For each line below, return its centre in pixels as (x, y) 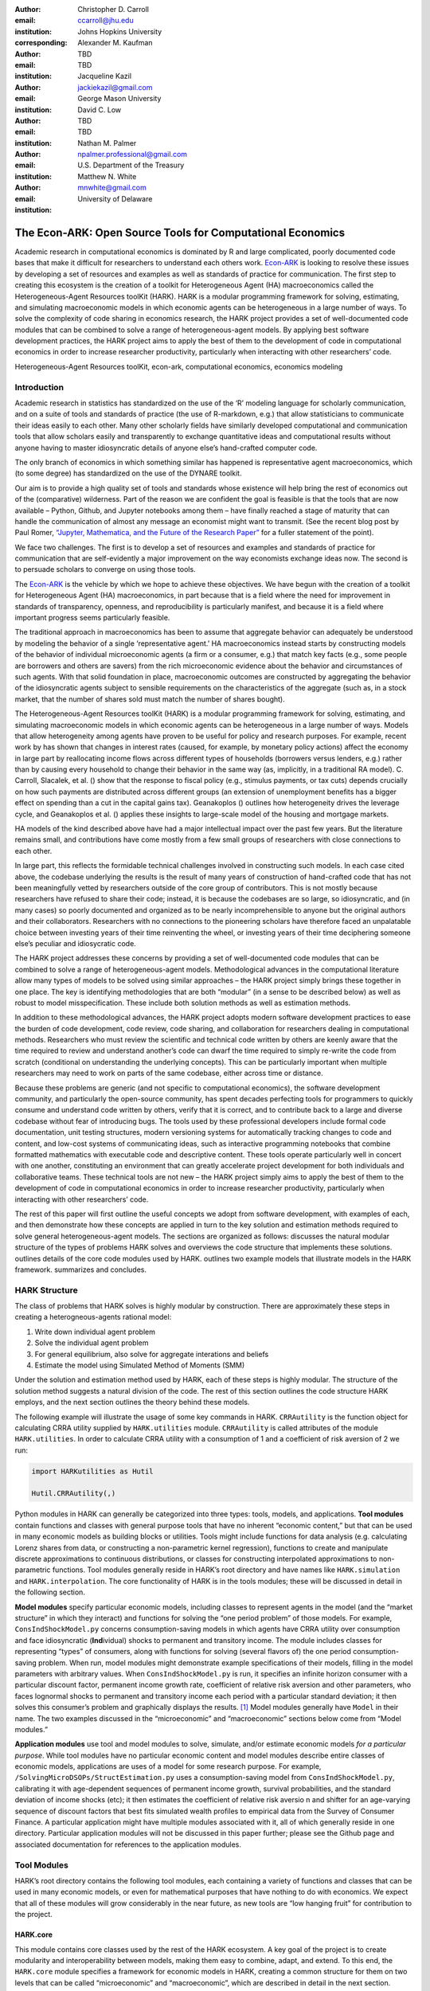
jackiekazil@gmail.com (115, 87)
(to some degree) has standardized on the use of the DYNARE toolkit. (128, 473)
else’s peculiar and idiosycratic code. (76, 943)
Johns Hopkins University (120, 31)
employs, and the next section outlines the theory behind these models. (132, 1402)
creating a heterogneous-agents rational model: (93, 1317)
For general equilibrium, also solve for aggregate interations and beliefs (152, 1354)
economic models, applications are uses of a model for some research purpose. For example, (168, 1766)
